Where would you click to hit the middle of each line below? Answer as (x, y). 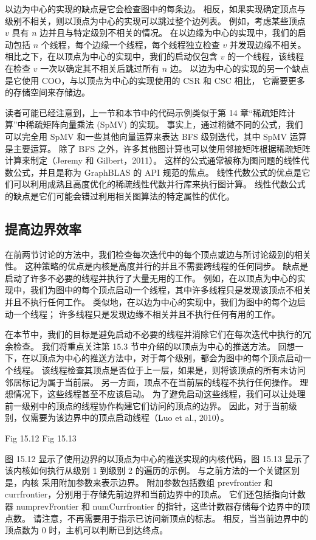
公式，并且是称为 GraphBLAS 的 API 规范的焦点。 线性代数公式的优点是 (157, 172)
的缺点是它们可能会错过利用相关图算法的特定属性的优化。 (120, 196)
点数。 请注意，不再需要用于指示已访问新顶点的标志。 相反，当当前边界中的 (157, 518)
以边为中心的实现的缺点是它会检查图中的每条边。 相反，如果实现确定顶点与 (155, 9)
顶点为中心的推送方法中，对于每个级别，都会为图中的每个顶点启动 (170, 358)
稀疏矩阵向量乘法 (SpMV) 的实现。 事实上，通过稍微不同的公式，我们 (164, 124)
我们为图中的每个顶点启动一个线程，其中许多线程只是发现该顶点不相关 (170, 290)
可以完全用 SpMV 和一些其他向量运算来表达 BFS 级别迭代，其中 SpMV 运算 (156, 136)
